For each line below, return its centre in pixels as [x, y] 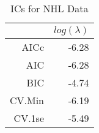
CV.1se [29, 118]
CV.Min [27, 100]
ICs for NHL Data [50, 8]
